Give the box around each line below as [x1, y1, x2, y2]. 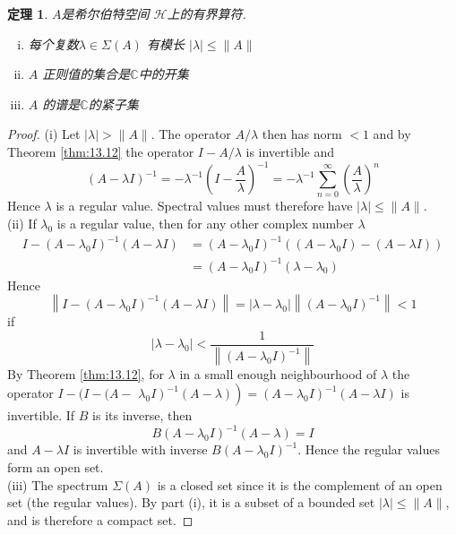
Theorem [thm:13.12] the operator [7, 142, 194, 160]
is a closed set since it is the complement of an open [157, 475, 443, 494]
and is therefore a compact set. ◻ [7, 510, 194, 529]
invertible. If [7, 406, 75, 425]
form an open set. [7, 458, 104, 477]
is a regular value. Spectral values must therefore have [56, 196, 353, 215]
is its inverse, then [92, 406, 193, 425]
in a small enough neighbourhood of [179, 364, 377, 383]
